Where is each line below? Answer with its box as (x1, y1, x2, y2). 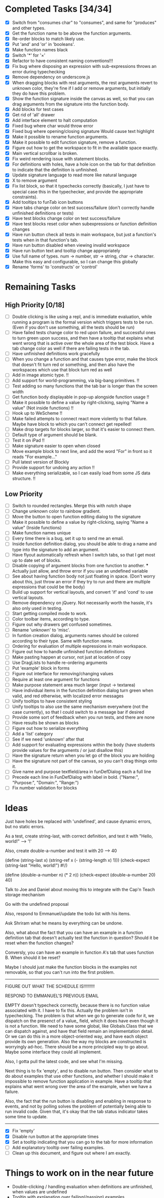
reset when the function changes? (5, 940, 74, 946)
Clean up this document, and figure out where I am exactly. (12, 1150, 131, 1156)
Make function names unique (12, 530, 71, 536)
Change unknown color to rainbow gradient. (12, 508, 101, 514)
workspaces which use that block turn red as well (12, 367, 112, 373)
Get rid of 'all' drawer (12, 111, 55, 118)
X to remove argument (12, 177, 58, 184)
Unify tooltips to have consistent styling (12, 698, 92, 704)
